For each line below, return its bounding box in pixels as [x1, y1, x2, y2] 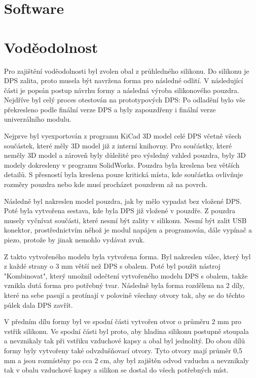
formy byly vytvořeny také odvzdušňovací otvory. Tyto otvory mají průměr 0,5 [4, 345, 242, 355]
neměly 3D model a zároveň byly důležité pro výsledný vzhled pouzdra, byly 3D [4, 150, 246, 160]
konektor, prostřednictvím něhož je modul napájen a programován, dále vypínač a [4, 225, 252, 235]
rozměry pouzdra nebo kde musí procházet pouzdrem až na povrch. [4, 179, 208, 189]
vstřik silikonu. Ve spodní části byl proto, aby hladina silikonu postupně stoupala [4, 326, 249, 336]
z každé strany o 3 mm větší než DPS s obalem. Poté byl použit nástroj [4, 261, 220, 271]
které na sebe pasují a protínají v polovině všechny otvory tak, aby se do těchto [4, 289, 245, 300]
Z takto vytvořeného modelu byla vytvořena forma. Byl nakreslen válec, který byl [4, 251, 251, 261]
